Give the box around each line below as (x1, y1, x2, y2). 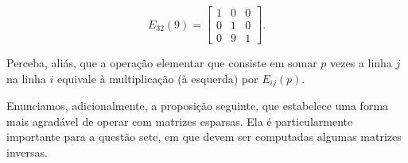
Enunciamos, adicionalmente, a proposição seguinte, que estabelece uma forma (6, 97, 389, 114)
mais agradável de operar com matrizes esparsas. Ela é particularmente (6, 112, 353, 129)
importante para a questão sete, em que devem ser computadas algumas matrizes (6, 128, 402, 145)
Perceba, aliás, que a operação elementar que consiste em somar (6, 55, 317, 71)
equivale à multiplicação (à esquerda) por (56, 70, 258, 86)
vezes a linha (330, 55, 392, 71)
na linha (6, 70, 46, 86)
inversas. (6, 143, 48, 160)
